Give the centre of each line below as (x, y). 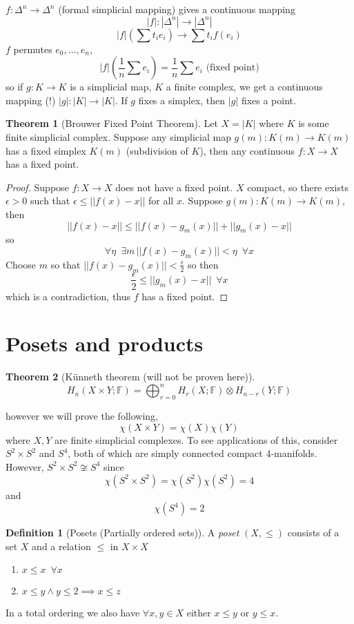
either (199, 613)
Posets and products (105, 343)
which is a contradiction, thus (68, 296)
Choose (21, 264)
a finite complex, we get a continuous (244, 87)
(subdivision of (157, 150)
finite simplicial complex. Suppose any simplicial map (118, 136)
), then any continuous (247, 150)
